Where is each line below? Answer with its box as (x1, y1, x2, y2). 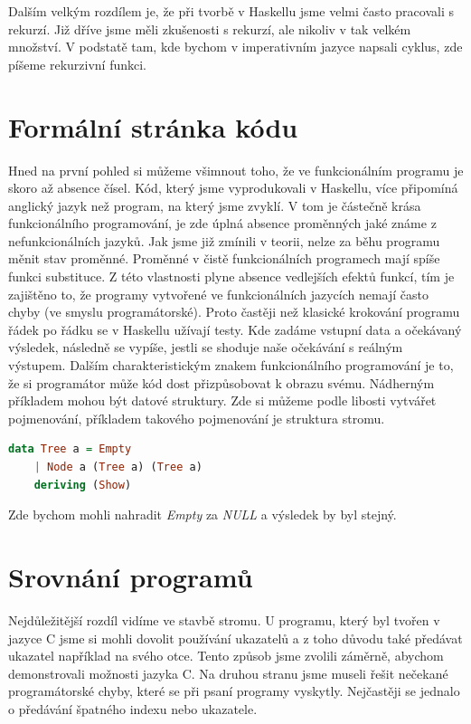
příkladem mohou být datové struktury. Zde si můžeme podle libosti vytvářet (8, 391, 437, 410)
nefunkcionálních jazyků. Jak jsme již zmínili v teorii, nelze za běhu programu (8, 231, 440, 250)
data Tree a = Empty (8, 443, 132, 456)
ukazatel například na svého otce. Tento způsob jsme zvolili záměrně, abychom (8, 646, 444, 665)
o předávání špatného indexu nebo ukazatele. (8, 699, 258, 718)
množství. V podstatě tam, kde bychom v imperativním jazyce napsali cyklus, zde (8, 37, 463, 56)
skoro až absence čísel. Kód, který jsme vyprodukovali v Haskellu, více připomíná (8, 178, 458, 197)
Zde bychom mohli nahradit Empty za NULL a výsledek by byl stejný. (8, 505, 397, 524)
